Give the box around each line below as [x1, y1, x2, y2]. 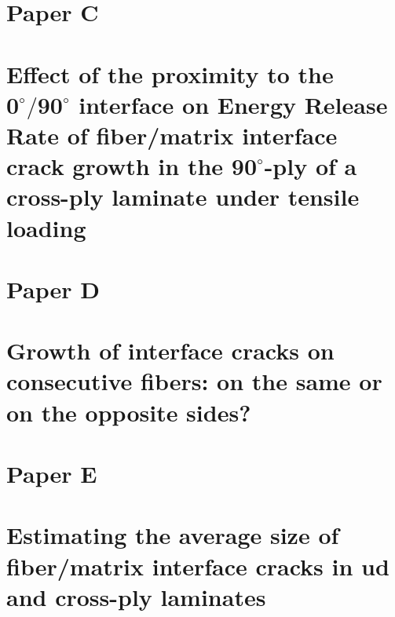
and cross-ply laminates [6, 580, 266, 612]
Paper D [6, 272, 101, 305]
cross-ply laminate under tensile [6, 181, 360, 213]
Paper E [6, 458, 97, 489]
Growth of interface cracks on [6, 334, 335, 367]
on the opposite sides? [6, 396, 251, 428]
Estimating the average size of [6, 519, 339, 551]
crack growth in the [6, 150, 224, 182]
